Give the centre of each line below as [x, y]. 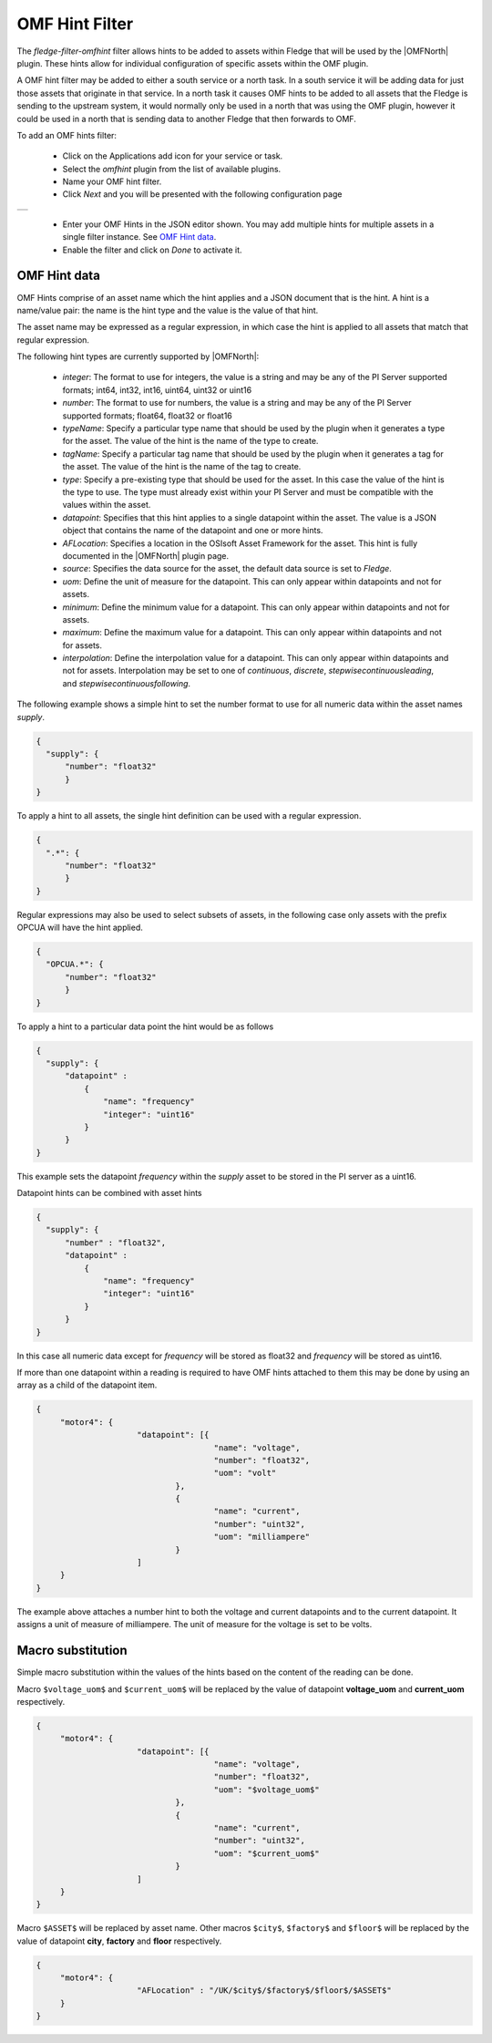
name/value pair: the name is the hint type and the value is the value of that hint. [168, 310]
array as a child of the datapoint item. [87, 1385]
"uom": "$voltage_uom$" [266, 1790]
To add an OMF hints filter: [67, 135]
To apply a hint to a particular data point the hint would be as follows [145, 1027]
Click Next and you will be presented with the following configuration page [202, 194]
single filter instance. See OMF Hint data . [139, 237]
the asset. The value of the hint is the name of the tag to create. [182, 467]
